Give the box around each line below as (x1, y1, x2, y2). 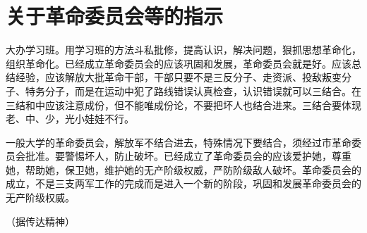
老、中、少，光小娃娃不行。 (6, 111, 134, 126)
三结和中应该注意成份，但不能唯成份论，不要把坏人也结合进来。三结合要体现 (6, 97, 361, 112)
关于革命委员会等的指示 (6, 1, 224, 30)
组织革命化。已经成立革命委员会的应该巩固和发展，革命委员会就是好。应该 (6, 56, 351, 70)
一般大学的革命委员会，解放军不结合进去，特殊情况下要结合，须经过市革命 (6, 134, 351, 149)
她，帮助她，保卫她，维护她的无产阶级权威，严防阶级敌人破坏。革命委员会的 (6, 162, 361, 177)
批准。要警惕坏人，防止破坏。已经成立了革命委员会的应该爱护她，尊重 (25, 149, 351, 163)
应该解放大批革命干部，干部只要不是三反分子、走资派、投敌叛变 (44, 70, 342, 84)
